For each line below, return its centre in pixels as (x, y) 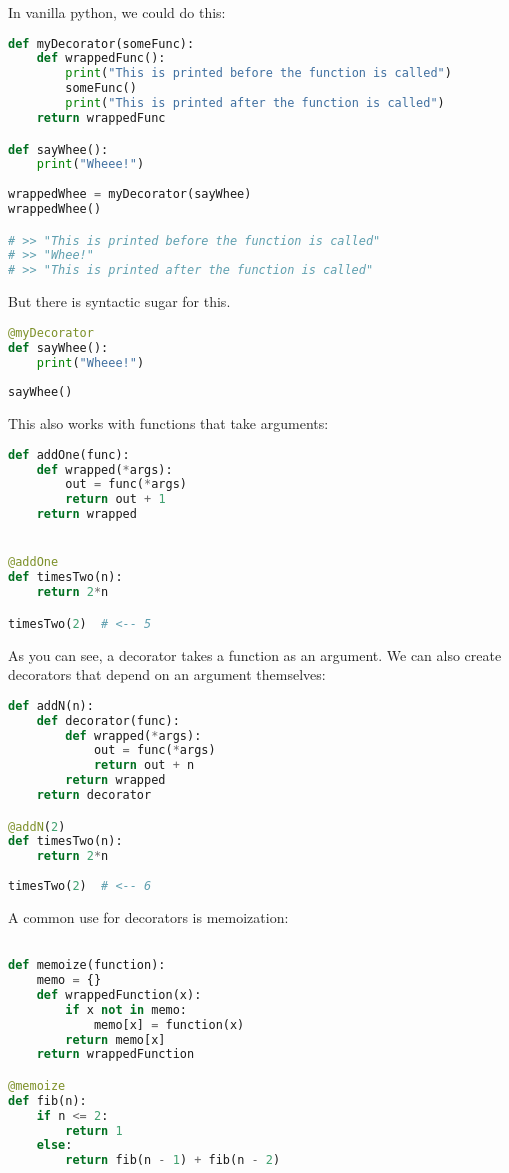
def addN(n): (51, 705)
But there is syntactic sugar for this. (119, 301)
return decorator (94, 795)
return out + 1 (115, 499)
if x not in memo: (126, 1009)
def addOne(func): (69, 454)
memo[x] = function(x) (169, 1024)
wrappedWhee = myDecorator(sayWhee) (130, 194)
